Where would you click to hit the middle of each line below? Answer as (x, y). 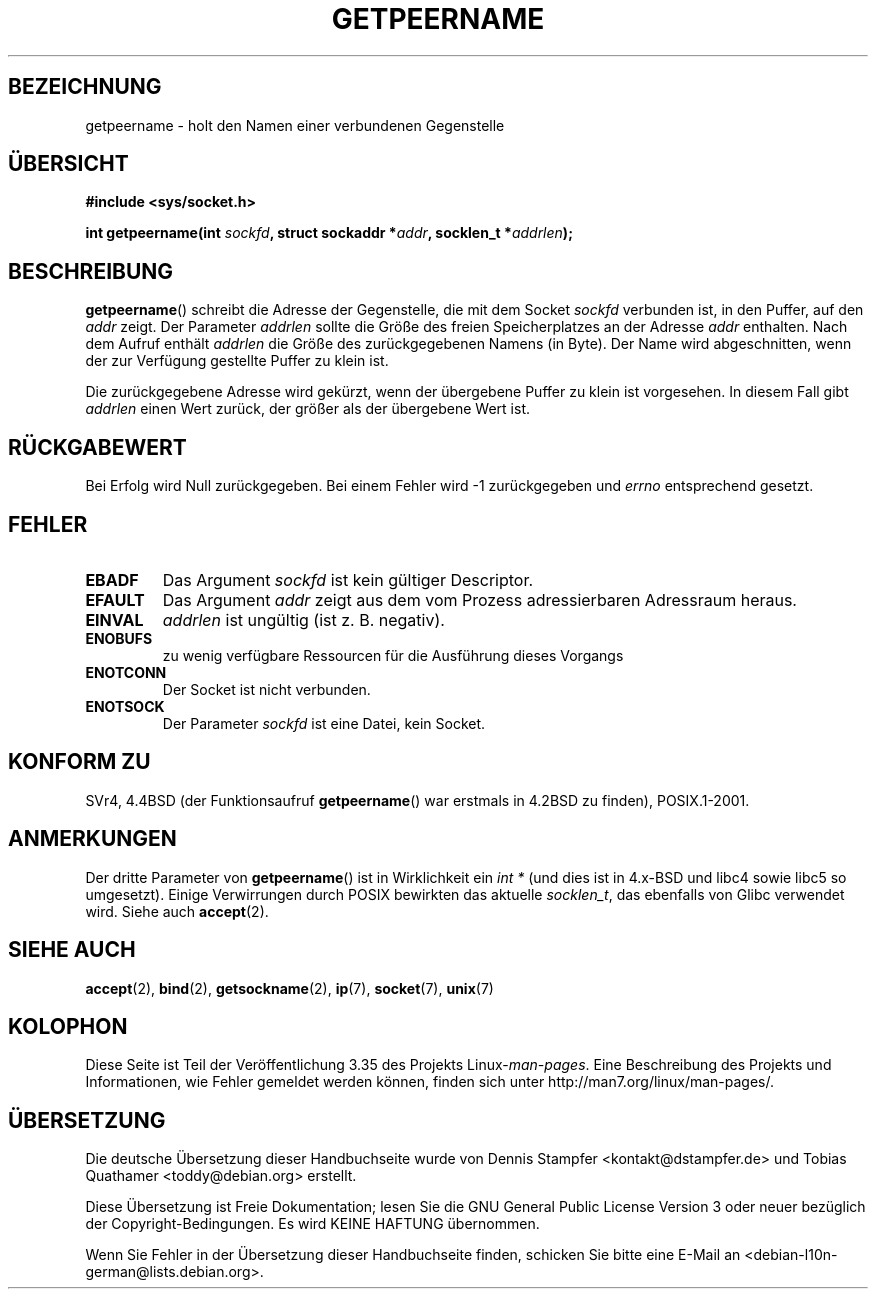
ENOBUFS (119, 638)
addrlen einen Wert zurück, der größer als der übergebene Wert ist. (308, 409)
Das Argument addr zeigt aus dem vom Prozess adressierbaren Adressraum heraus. (479, 599)
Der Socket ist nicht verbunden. (266, 689)
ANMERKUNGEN (92, 839)
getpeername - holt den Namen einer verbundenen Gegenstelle (295, 125)
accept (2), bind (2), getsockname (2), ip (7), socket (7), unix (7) (289, 988)
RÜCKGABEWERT (97, 447)
